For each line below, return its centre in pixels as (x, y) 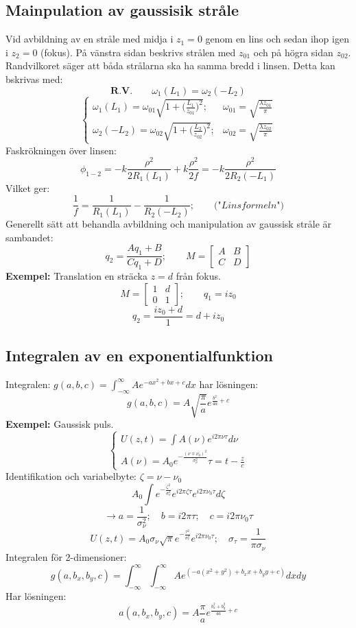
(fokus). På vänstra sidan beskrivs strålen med (138, 52)
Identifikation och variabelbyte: (71, 476)
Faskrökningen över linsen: (61, 150)
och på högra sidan (293, 52)
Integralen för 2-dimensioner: (66, 556)
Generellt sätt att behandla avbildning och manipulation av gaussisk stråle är (169, 224)
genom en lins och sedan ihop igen (277, 39)
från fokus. (198, 275)
